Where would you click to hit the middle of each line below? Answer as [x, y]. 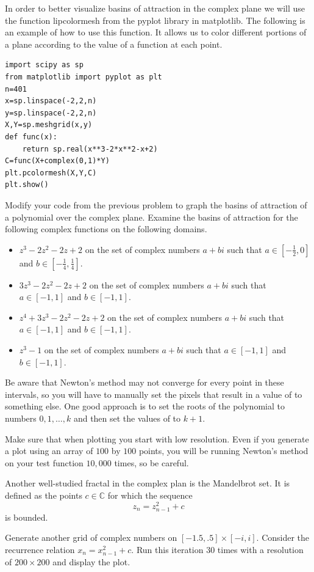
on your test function [44, 462]
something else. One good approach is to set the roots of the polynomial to [145, 406]
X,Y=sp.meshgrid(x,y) [49, 125]
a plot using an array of [49, 451]
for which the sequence [150, 495]
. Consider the [283, 537]
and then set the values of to [127, 418]
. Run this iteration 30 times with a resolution [217, 550]
